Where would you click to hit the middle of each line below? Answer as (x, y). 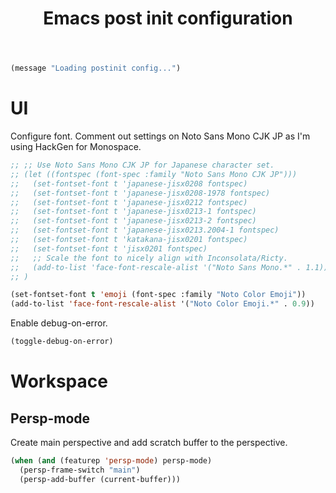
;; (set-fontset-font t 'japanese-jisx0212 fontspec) (129, 202)
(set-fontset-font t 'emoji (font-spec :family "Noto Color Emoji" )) (158, 295)
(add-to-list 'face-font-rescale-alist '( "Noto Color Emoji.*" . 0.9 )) (162, 304)
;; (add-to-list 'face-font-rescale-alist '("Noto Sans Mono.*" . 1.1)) (169, 267)
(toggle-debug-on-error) (62, 342)
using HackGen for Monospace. (76, 146)
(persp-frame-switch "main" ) (80, 470)
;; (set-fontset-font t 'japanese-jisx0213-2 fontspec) (133, 221)
